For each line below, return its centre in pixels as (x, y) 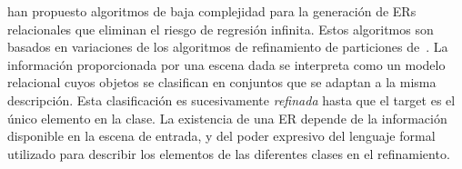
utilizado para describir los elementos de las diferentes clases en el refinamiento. (229, 153)
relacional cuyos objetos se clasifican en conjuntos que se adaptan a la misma (222, 82)
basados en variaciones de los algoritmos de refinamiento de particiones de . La (228, 47)
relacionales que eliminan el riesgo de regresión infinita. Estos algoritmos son (221, 29)
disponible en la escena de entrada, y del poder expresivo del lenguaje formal (221, 136)
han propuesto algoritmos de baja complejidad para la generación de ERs (212, 11)
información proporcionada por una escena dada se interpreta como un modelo (226, 64)
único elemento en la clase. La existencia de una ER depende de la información (227, 118)
